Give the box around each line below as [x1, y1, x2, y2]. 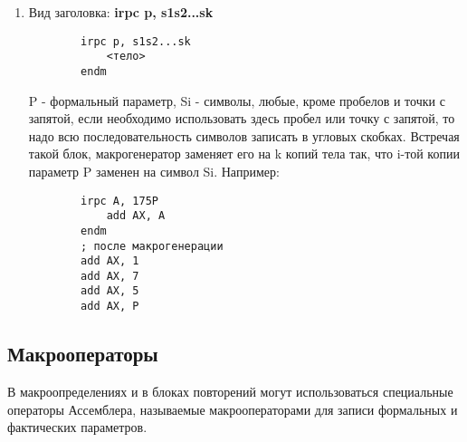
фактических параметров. [7, 418, 148, 437]
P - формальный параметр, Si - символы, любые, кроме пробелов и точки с [28, 91, 445, 110]
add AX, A [106, 209, 166, 223]
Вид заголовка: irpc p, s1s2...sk [28, 3, 214, 21]
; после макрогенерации [81, 239, 224, 253]
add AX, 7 [81, 269, 139, 283]
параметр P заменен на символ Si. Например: [28, 161, 280, 180]
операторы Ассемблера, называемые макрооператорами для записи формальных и [7, 399, 458, 418]
